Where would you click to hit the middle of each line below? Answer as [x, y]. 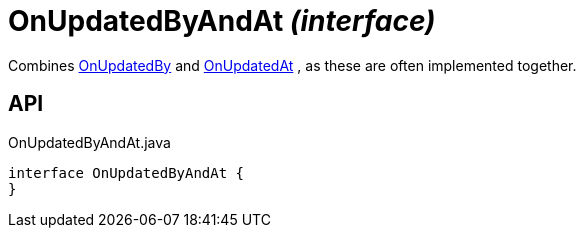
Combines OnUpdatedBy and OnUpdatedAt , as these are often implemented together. [292, 65]
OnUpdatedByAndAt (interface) [222, 21]
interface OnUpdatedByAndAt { [126, 172]
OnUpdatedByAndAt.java [89, 142]
